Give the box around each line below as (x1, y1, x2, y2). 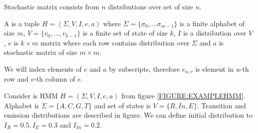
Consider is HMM (4, 90, 58, 101)
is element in (195, 63, 234, 74)
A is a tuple (4, 18, 40, 28)
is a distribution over (183, 28, 247, 38)
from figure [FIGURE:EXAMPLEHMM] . (121, 90, 246, 101)
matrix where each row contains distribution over (40, 37, 190, 47)
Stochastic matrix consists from (4, 1, 100, 11)
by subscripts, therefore (108, 63, 180, 74)
